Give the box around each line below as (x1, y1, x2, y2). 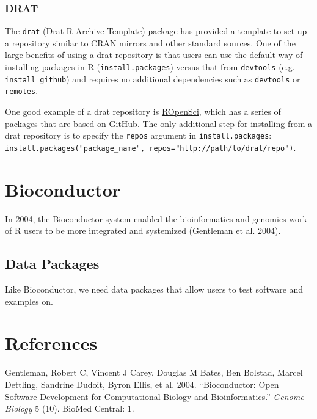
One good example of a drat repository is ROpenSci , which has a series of (5, 105, 281, 118)
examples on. (5, 294, 54, 307)
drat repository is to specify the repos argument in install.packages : (5, 129, 272, 142)
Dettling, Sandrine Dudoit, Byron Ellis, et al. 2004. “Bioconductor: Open (5, 377, 279, 390)
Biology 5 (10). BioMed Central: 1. (5, 402, 134, 415)
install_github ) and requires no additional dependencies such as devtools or (5, 72, 301, 85)
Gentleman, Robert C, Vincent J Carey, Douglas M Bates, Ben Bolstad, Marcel (5, 366, 303, 379)
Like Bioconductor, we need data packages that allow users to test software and (5, 283, 304, 296)
